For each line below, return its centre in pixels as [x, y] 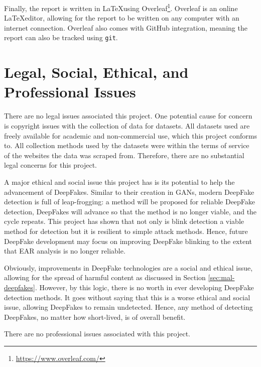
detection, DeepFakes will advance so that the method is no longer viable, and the [130, 211]
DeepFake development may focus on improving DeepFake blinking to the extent [128, 241]
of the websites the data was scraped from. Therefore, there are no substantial [124, 155]
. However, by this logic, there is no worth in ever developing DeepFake [144, 287]
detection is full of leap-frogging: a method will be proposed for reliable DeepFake [130, 202]
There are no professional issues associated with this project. [97, 334]
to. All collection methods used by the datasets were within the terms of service [127, 145]
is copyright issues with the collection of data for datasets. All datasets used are [127, 126]
